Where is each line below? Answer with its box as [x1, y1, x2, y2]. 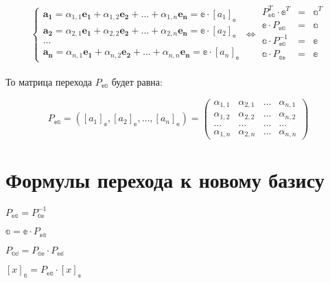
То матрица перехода [5, 74, 93, 88]
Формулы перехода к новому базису [5, 166, 325, 194]
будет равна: [111, 74, 163, 88]
